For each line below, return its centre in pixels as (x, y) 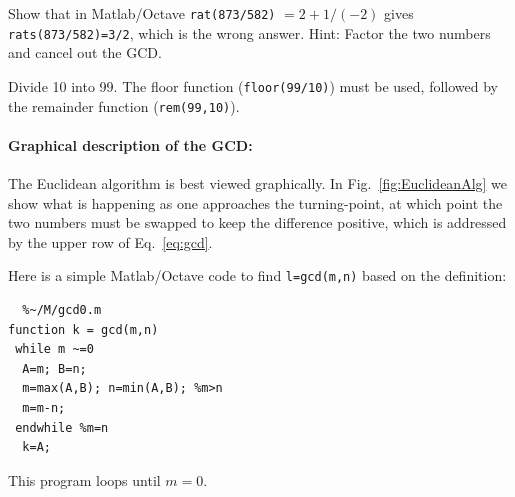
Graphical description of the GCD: (130, 144)
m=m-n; (44, 408)
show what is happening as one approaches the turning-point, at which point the (255, 202)
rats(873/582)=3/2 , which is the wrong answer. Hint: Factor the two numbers (249, 32)
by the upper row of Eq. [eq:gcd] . (110, 241)
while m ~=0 (54, 349)
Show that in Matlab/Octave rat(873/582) (142, 13)
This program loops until (84, 479)
